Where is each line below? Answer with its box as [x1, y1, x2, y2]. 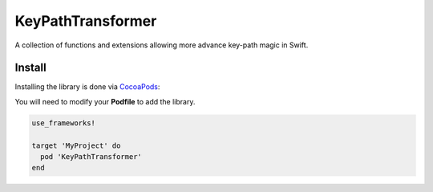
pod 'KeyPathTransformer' [40, 153, 142, 161]
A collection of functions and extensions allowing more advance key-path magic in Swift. [14, 40, 309, 50]
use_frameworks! [31, 118, 96, 128]
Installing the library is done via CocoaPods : [14, 82, 160, 92]
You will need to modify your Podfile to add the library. [14, 96, 196, 106]
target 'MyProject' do [31, 141, 121, 150]
